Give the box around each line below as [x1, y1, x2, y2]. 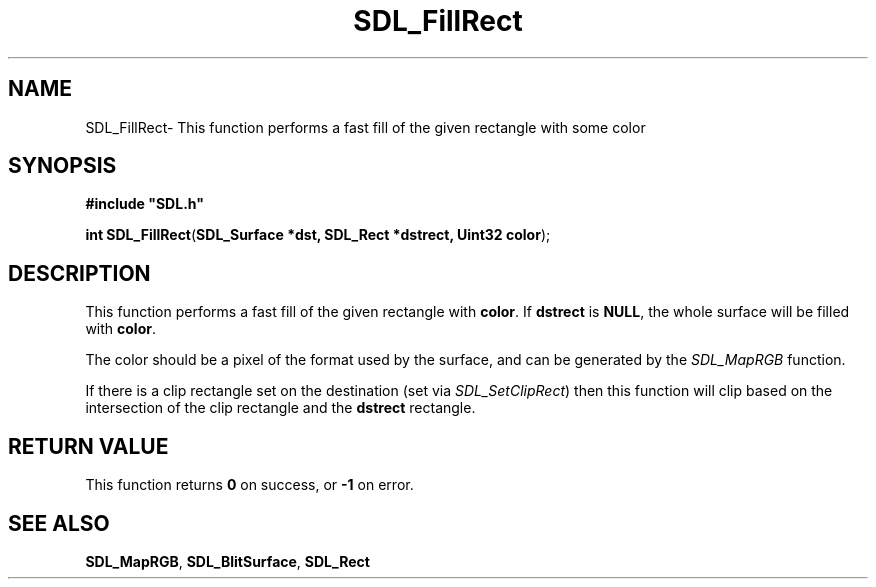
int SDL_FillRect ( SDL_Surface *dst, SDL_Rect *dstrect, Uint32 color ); [85, 226, 551, 244]
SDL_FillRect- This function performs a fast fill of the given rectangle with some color [85, 118, 646, 136]
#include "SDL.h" [85, 195, 204, 213]
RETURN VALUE [8, 433, 169, 459]
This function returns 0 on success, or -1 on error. [85, 476, 414, 494]
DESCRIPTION [8, 260, 151, 286]
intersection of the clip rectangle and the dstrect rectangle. [85, 399, 476, 417]
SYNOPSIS [8, 153, 117, 179]
